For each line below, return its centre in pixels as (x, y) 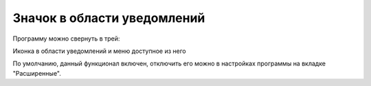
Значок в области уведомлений (109, 18)
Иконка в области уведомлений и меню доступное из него (99, 51)
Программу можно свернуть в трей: (66, 39)
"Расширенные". (37, 73)
